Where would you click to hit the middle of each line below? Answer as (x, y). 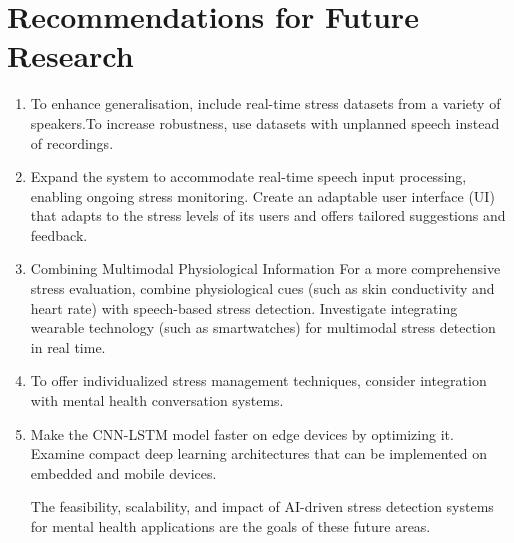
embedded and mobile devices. (123, 472)
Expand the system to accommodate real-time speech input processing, (248, 176)
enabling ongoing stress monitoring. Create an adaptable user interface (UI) (262, 195)
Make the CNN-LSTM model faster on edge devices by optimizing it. (242, 433)
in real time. (68, 346)
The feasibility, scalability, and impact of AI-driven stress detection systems (262, 506)
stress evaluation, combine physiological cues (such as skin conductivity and (262, 288)
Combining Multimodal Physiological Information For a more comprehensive (265, 268)
